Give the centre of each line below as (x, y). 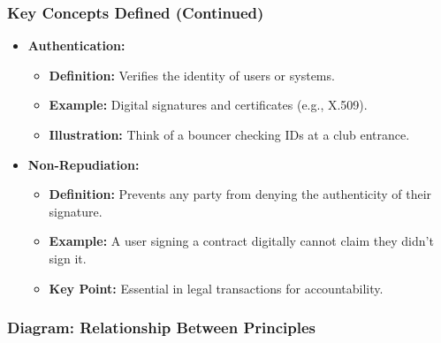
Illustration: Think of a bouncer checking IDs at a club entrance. (229, 134)
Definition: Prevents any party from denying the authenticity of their (240, 194)
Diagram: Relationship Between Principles (161, 328)
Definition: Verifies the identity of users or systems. (192, 75)
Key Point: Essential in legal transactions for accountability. (216, 288)
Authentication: (76, 46)
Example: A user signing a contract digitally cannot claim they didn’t (241, 241)
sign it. (68, 258)
